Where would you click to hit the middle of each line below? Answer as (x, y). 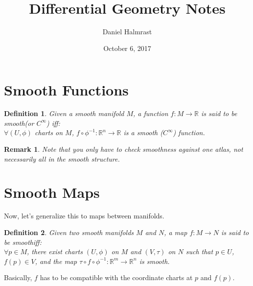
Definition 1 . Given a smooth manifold (64, 113)
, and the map (56, 261)
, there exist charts (55, 251)
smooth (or (19, 123)
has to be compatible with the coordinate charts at (116, 277)
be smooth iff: (23, 242)
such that (199, 251)
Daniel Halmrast (127, 32)
